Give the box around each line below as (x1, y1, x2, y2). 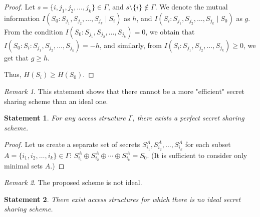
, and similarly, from (99, 39, 162, 50)
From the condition (4, 26, 63, 36)
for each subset (185, 139, 231, 149)
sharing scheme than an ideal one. (4, 95, 108, 106)
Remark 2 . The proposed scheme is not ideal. (4, 177, 142, 187)
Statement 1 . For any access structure (4, 112, 126, 123)
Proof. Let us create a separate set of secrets (4, 139, 140, 149)
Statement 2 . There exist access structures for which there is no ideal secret (4, 193, 241, 204)
